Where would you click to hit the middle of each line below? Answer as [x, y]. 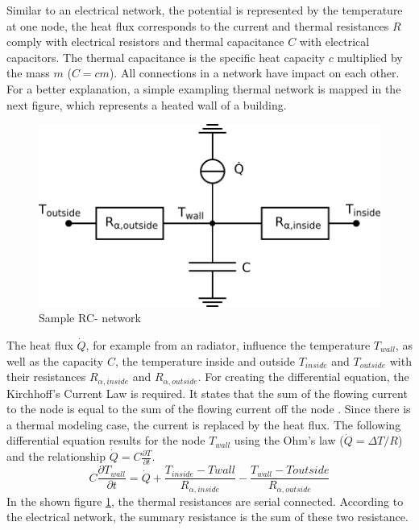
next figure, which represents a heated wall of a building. [147, 104]
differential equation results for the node [106, 440]
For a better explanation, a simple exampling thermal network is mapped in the [204, 88]
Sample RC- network [90, 318]
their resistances [46, 377]
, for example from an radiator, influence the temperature [228, 344]
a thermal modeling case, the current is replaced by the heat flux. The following [204, 424]
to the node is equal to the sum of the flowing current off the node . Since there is [209, 409]
